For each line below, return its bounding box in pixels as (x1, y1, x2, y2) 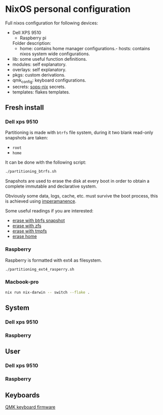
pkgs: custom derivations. (12, 72, 66, 78)
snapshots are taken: (5, 135, 48, 141)
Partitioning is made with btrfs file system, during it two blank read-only (5, 129, 154, 135)
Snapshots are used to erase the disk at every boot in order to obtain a (5, 178, 150, 184)
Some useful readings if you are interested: (5, 208, 93, 214)
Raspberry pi (19, 35, 46, 41)
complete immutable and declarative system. (5, 183, 97, 190)
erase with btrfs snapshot (12, 217, 65, 223)
